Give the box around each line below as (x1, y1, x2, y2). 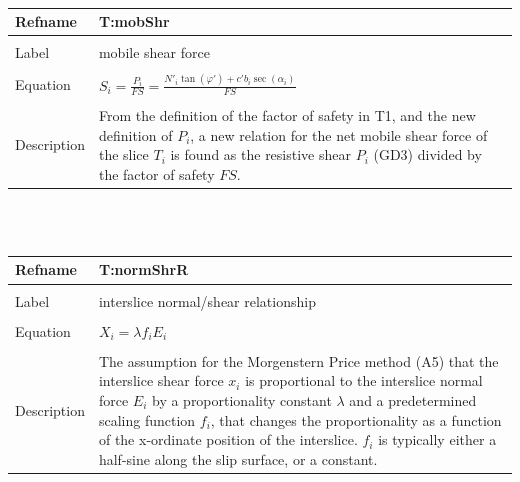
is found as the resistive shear (170, 144, 351, 165)
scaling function (98, 409, 196, 430)
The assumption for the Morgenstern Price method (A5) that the (98, 350, 499, 371)
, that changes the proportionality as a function (210, 409, 502, 430)
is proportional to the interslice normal (245, 370, 483, 391)
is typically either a (378, 429, 497, 450)
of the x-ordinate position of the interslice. (98, 429, 358, 450)
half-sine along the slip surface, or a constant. (98, 448, 378, 469)
